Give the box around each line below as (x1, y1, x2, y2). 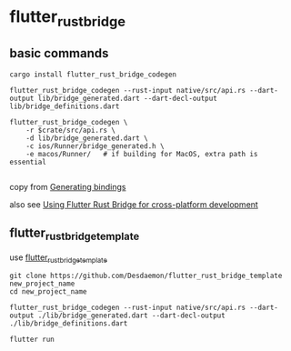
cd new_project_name (9, 287, 88, 296)
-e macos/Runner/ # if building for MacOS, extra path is (25, 149, 258, 158)
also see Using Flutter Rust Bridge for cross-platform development (9, 198, 259, 210)
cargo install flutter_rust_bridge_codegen (9, 70, 177, 79)
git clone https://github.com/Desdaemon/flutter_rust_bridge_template (9, 271, 283, 281)
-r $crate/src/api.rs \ (25, 125, 116, 135)
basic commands (9, 45, 109, 61)
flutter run (9, 335, 55, 345)
